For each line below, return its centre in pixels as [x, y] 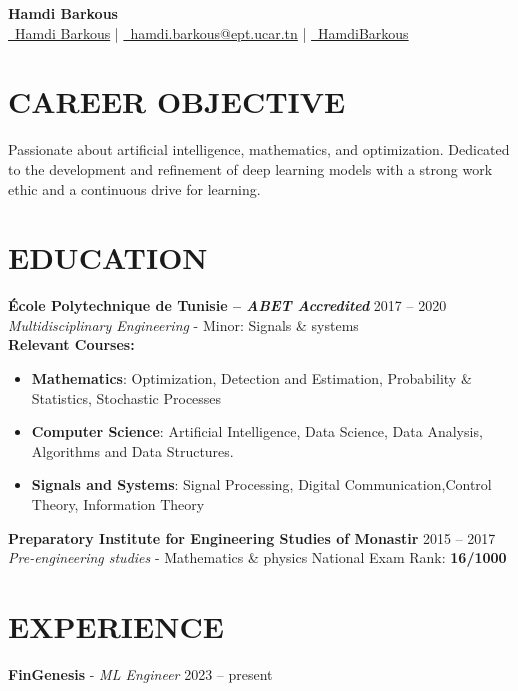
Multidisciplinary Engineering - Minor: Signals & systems [183, 324]
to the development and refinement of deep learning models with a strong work [250, 168]
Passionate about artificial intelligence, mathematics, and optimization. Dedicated [259, 149]
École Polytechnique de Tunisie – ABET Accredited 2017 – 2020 [227, 305]
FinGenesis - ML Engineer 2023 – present [140, 673]
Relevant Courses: [71, 344]
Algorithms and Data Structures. [132, 450]
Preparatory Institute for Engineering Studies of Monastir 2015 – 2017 [252, 537]
